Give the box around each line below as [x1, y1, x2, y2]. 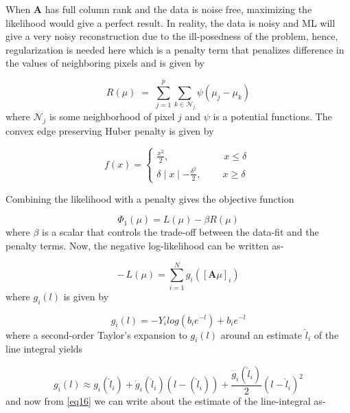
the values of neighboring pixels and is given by [5, 56, 205, 70]
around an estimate [220, 327, 303, 342]
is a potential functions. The [213, 109, 332, 124]
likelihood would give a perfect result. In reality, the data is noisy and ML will [5, 15, 336, 30]
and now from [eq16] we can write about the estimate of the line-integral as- [5, 394, 326, 408]
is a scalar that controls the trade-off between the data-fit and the [42, 225, 319, 239]
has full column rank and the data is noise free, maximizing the [45, 2, 312, 16]
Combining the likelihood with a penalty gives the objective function [5, 191, 294, 205]
